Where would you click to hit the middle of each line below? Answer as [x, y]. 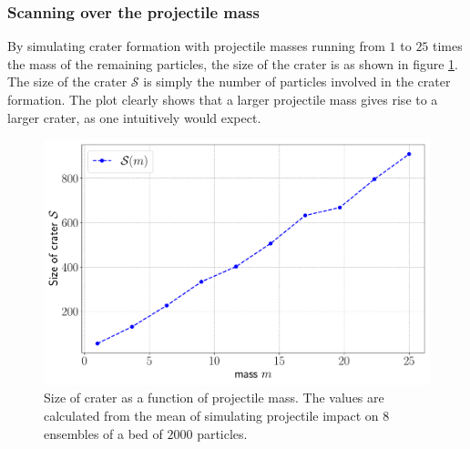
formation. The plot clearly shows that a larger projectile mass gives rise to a [223, 99]
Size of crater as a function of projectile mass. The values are [214, 398]
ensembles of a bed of [103, 433]
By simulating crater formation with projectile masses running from [196, 46]
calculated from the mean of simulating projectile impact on [211, 415]
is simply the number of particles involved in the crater [297, 82]
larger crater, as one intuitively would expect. [134, 117]
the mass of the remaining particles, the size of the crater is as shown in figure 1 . [233, 63]
